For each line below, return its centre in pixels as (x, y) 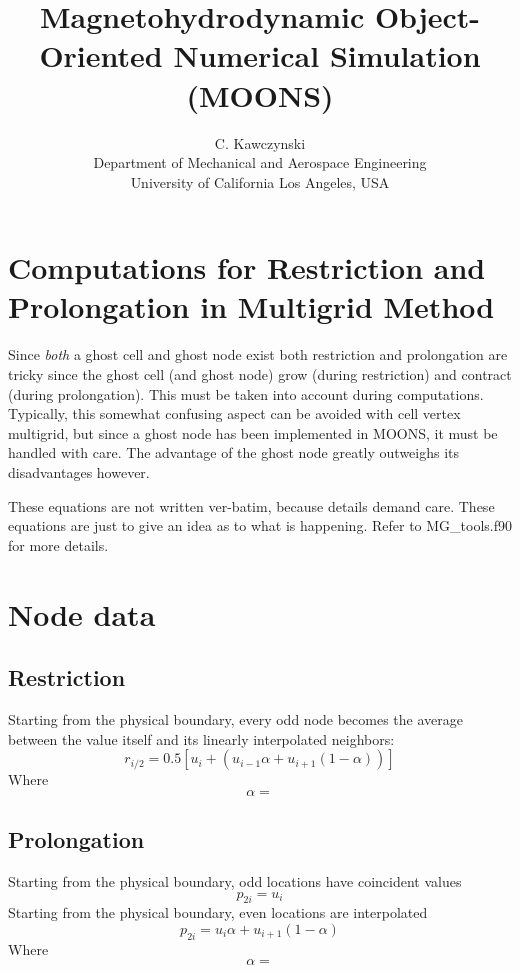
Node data (82, 613)
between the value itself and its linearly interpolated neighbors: (201, 738)
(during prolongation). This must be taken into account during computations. (246, 393)
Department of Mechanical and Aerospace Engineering (260, 162)
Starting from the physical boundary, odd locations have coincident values (235, 880)
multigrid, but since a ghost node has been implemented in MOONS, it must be (253, 432)
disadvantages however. (79, 471)
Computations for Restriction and (247, 267)
